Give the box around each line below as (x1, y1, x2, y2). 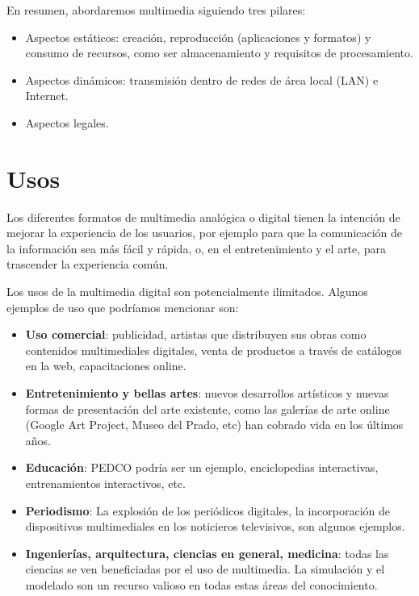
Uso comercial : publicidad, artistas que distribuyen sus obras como (25, 326, 367, 343)
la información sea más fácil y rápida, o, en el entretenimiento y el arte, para (6, 240, 387, 256)
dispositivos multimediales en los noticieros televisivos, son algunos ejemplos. (25, 518, 405, 535)
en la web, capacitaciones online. (25, 357, 186, 374)
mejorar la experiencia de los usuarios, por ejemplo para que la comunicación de (6, 224, 403, 241)
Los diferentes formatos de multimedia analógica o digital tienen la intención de (6, 208, 400, 225)
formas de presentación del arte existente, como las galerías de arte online (25, 400, 390, 417)
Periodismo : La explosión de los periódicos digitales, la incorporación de (25, 502, 390, 519)
